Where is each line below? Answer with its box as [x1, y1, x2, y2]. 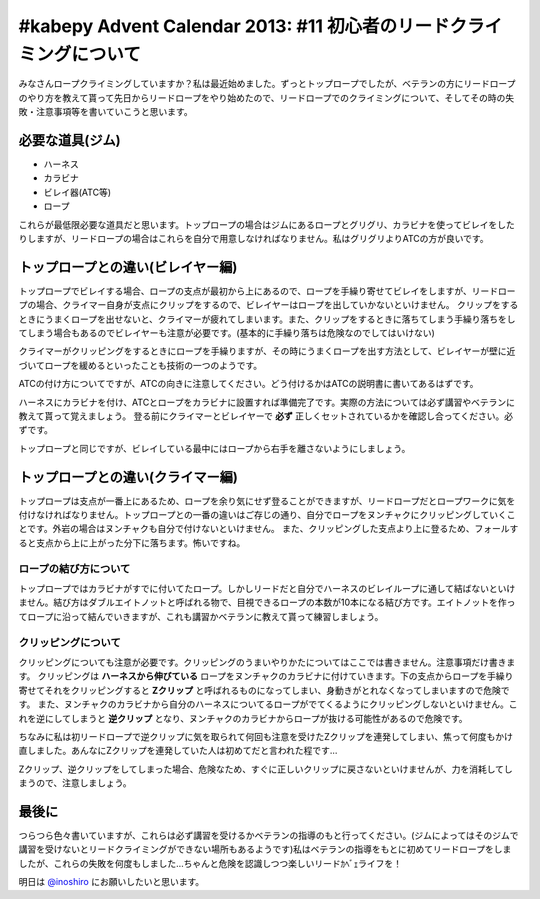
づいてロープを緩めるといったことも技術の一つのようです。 [18, 359, 263, 371]
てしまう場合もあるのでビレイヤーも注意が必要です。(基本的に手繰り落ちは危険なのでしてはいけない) [18, 327, 435, 339]
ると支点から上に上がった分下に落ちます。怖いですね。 [18, 536, 246, 549]
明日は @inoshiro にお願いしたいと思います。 [18, 876, 205, 888]
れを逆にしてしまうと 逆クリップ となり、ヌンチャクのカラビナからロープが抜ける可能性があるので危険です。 [18, 712, 469, 724]
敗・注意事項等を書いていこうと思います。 [18, 106, 194, 118]
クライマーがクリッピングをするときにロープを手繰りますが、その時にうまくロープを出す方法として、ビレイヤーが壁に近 [18, 345, 516, 357]
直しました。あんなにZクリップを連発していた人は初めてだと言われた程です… [18, 745, 338, 757]
